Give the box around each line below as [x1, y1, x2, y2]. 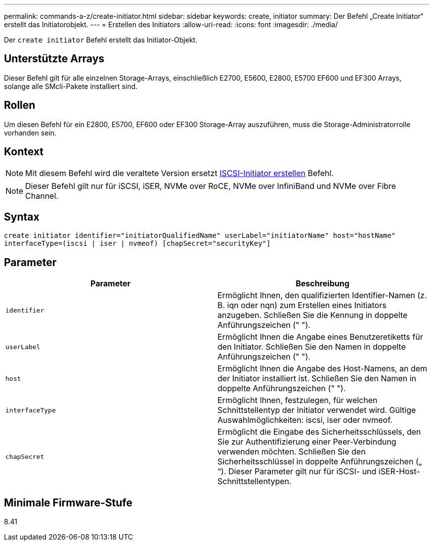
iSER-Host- [378, 466, 420, 477]
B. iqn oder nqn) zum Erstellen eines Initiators [217, 300, 387, 311]
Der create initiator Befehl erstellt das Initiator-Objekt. [4, 36, 198, 44]
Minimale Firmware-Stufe [4, 496, 132, 509]
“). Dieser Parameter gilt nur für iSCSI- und [217, 466, 377, 477]
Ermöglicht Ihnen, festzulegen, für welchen [217, 395, 378, 406]
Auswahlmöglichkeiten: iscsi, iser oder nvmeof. [217, 415, 392, 425]
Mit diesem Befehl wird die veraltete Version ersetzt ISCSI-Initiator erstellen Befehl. [25, 168, 334, 178]
